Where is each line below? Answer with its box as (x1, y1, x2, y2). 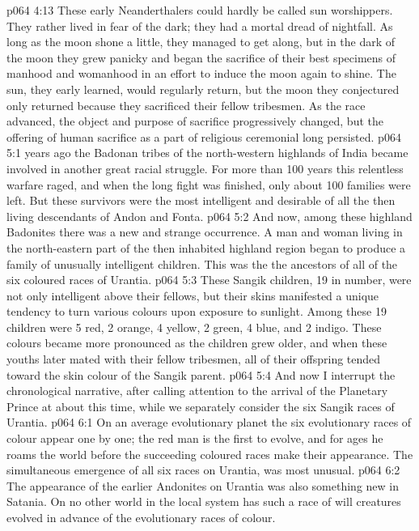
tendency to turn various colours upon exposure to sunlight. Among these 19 (6, 303, 387, 320)
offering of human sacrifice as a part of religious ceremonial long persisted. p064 (6, 128, 401, 145)
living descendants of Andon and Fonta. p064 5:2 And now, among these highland (6, 207, 413, 224)
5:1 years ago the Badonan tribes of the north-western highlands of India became (6, 144, 408, 161)
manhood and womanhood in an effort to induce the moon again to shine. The (6, 65, 396, 82)
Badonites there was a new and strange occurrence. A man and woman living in (6, 223, 403, 240)
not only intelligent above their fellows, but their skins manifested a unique (6, 287, 379, 304)
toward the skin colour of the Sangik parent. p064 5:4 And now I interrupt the (6, 366, 396, 383)
